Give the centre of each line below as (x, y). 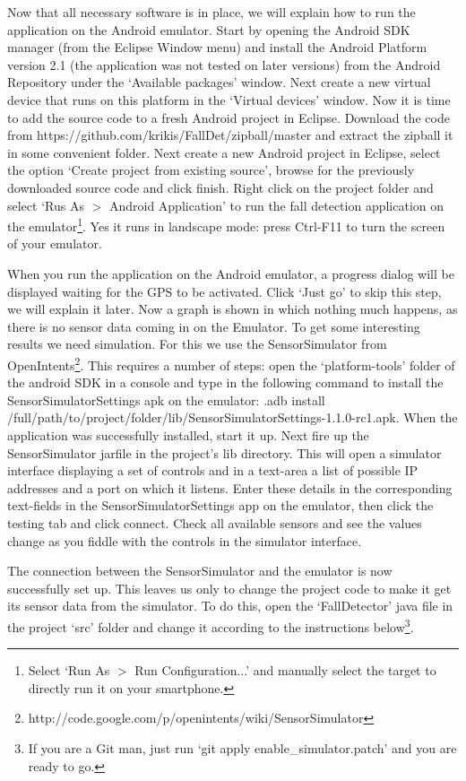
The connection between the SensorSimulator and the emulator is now (200, 571)
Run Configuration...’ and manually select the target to (285, 670)
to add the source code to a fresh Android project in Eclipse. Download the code (229, 117)
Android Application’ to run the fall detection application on (276, 205)
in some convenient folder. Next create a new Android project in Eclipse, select (224, 152)
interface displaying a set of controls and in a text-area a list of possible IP (213, 470)
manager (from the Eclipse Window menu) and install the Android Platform (217, 47)
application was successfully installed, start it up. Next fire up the (188, 434)
